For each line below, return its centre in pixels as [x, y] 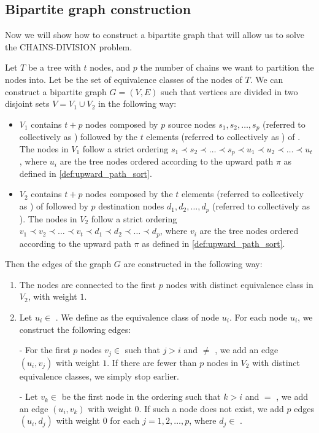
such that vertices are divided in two [229, 91]
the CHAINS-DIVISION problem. [69, 46]
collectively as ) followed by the [78, 137]
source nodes [192, 124]
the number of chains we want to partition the [227, 67]
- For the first [45, 350]
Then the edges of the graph [58, 264]
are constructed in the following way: [193, 264]
